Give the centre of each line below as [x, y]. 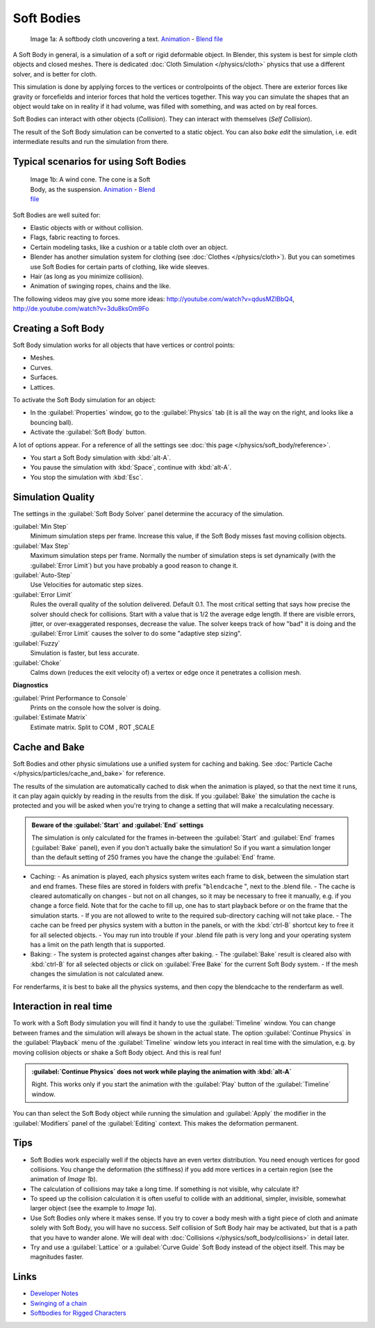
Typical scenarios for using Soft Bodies [100, 161]
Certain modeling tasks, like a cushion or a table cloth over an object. [129, 247]
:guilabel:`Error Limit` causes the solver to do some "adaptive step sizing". [136, 634]
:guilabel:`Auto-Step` [43, 575]
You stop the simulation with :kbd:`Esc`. [87, 477]
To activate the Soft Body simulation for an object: [84, 400]
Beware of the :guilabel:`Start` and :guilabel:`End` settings [118, 825]
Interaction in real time [62, 1006]
